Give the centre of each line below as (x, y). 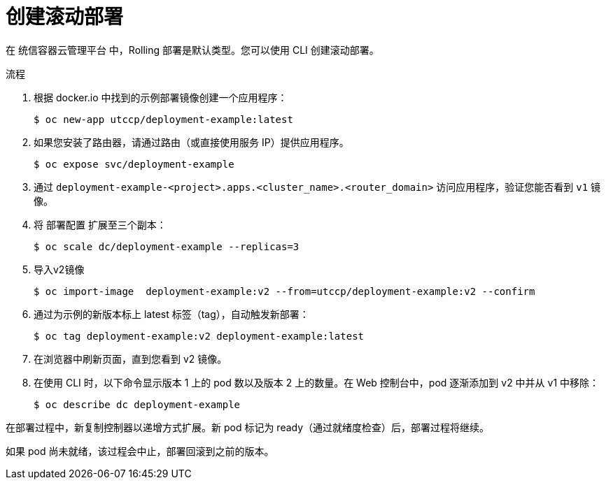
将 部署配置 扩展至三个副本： (100, 224)
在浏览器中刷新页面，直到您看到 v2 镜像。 (131, 359)
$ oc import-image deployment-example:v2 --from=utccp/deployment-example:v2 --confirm (284, 291)
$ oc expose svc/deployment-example (134, 164)
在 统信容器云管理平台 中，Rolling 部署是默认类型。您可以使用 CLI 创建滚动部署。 (192, 50)
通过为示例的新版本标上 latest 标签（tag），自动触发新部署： (171, 314)
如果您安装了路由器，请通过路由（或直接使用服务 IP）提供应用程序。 (191, 142)
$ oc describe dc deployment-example (137, 404)
